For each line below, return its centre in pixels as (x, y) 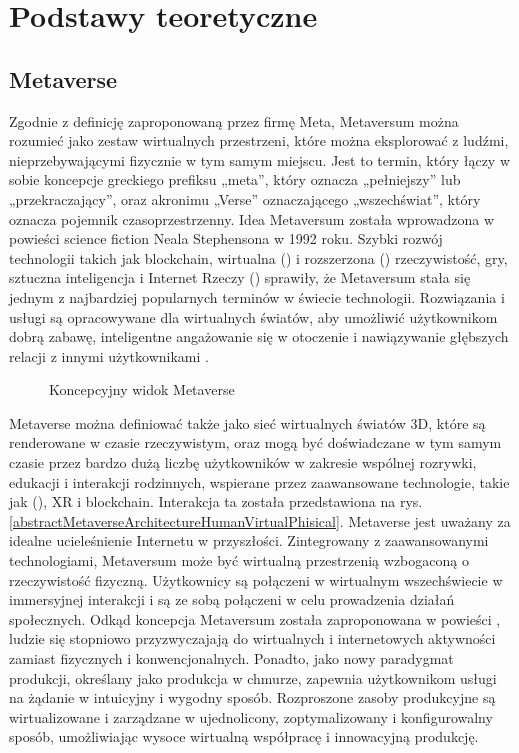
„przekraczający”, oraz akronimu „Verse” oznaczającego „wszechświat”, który (245, 198)
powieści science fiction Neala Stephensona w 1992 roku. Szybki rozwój (226, 238)
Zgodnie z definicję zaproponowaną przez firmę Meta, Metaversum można (234, 120)
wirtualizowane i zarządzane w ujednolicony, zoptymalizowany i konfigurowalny (251, 716)
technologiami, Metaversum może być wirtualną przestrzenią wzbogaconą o (239, 560)
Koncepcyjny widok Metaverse (142, 389)
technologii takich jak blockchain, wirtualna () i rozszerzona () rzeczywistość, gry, (258, 257)
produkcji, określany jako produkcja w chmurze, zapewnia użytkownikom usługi (253, 677)
